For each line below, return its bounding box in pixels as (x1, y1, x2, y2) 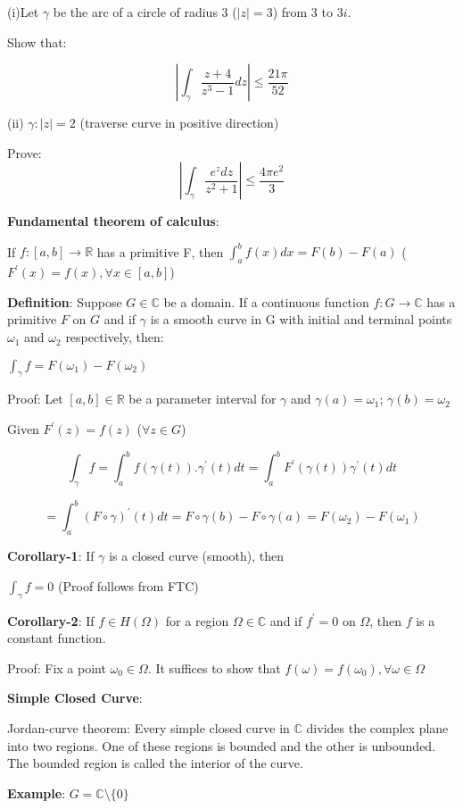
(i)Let (7, 3, 39, 21)
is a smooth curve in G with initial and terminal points (150, 310, 452, 329)
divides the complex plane (306, 718, 449, 737)
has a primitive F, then (96, 242, 224, 261)
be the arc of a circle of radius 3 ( (53, 3, 237, 21)
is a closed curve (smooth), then (109, 546, 285, 565)
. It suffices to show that (147, 658, 281, 677)
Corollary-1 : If (7, 546, 95, 565)
